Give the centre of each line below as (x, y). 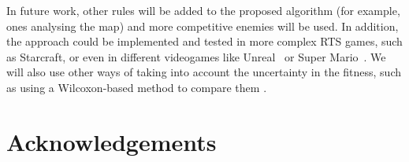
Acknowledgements (112, 141)
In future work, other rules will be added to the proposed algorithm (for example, (203, 10)
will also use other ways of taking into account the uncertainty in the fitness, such (204, 72)
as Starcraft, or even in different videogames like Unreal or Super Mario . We (196, 56)
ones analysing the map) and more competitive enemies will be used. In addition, (203, 26)
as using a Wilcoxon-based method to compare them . (137, 87)
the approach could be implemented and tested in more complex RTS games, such (204, 41)
